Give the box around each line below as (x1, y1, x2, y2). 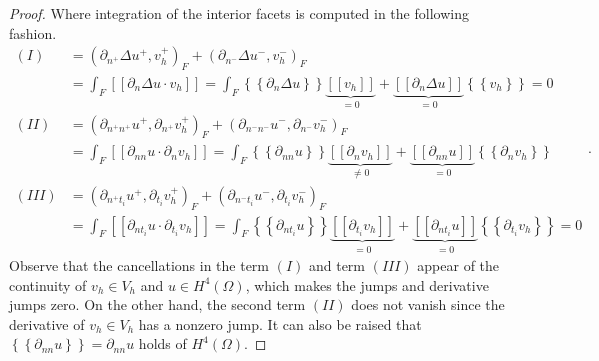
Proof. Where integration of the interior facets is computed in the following (9, 3, 469, 23)
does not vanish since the (351, 294, 505, 315)
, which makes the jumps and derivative (245, 274, 489, 295)
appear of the (417, 255, 500, 276)
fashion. (9, 22, 57, 43)
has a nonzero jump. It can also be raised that (138, 313, 422, 334)
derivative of (9, 313, 85, 334)
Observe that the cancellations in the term (9, 255, 269, 276)
